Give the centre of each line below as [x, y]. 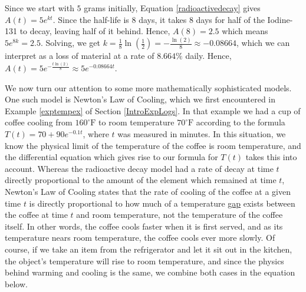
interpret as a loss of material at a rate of [80, 56]
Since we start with [40, 8]
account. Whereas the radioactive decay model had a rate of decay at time [139, 168]
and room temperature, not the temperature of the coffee [180, 215]
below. [16, 283]
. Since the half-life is [91, 19]
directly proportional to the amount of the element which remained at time [141, 180]
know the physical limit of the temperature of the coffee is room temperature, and [153, 145]
